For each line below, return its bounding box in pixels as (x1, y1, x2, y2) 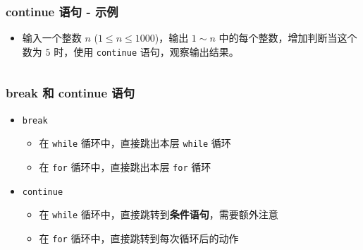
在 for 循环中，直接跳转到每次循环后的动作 (39, 230, 239, 245)
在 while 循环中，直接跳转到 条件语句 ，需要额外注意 (39, 207, 278, 222)
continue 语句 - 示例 (6, 2, 118, 20)
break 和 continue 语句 (6, 84, 135, 102)
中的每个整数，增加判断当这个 (219, 30, 357, 45)
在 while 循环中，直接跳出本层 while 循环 (39, 136, 231, 150)
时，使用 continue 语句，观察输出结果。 (54, 44, 239, 59)
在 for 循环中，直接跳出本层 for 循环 (39, 160, 211, 174)
